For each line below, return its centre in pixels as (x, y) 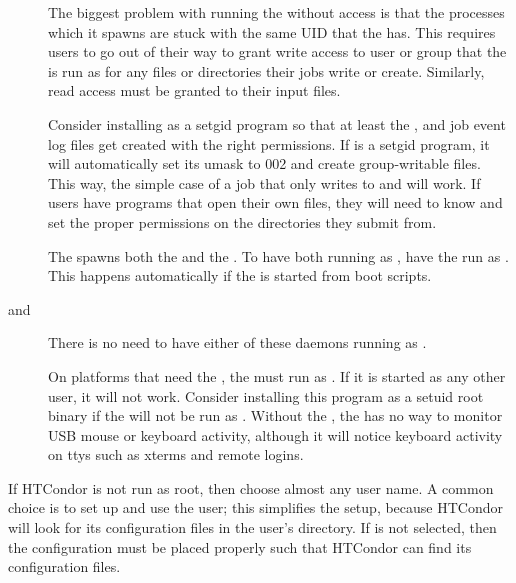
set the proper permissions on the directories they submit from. (242, 221)
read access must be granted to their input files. (194, 90)
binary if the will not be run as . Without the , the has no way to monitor (275, 415)
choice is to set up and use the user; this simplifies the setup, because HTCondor (255, 507)
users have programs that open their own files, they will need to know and (275, 202)
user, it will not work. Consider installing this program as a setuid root (266, 395)
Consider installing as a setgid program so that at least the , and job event (277, 123)
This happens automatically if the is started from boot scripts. (240, 275)
